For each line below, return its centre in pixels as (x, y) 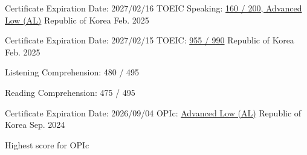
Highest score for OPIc (47, 144)
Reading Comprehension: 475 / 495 (70, 92)
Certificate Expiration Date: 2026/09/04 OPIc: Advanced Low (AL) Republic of (153, 112)
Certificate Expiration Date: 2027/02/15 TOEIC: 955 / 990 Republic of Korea (150, 40)
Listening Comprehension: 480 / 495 (72, 72)
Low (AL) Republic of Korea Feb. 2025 (77, 20)
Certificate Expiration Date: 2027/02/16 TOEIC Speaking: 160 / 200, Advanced (153, 8)
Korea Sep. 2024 (35, 125)
